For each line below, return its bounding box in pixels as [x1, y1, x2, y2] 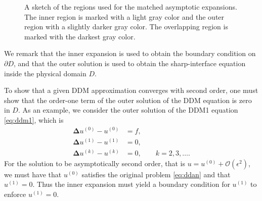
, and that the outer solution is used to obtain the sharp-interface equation [14, 58, 246, 68]
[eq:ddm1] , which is [4, 114, 64, 125]
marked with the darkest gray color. [24, 31, 136, 41]
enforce [4, 188, 26, 199]
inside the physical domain [4, 68, 86, 78]
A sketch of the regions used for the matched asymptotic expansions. [24, 2, 237, 12]
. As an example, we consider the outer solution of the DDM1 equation [18, 105, 238, 115]
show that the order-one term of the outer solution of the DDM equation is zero [4, 94, 252, 105]
